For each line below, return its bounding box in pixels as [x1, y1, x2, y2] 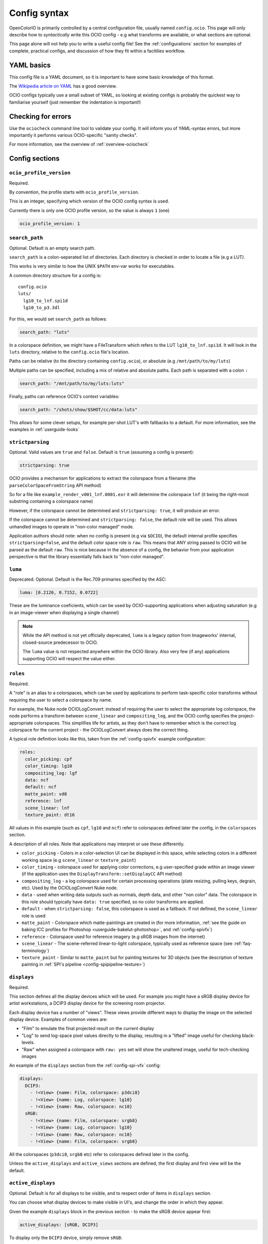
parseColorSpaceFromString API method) [9, 482, 102, 488]
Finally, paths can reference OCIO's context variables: [9, 393, 120, 399]
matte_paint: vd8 [25, 791, 67, 797]
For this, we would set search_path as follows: [9, 316, 107, 322]
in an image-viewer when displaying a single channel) [9, 610, 119, 616]
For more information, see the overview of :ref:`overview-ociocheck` [9, 141, 149, 147]
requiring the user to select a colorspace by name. [9, 697, 113, 703]
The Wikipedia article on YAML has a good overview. [9, 83, 117, 89]
